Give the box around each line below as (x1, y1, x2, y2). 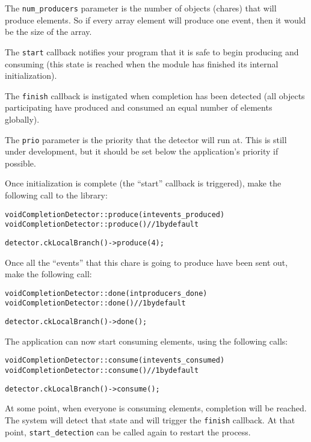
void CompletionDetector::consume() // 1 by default (5, 366, 199, 375)
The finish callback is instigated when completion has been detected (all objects (5, 89, 305, 102)
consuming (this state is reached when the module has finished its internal (5, 57, 279, 70)
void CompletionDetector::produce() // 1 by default (5, 220, 199, 229)
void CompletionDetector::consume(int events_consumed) (5, 356, 225, 365)
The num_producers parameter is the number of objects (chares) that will (5, 2, 277, 14)
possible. (5, 156, 36, 169)
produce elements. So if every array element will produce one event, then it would (5, 13, 306, 26)
